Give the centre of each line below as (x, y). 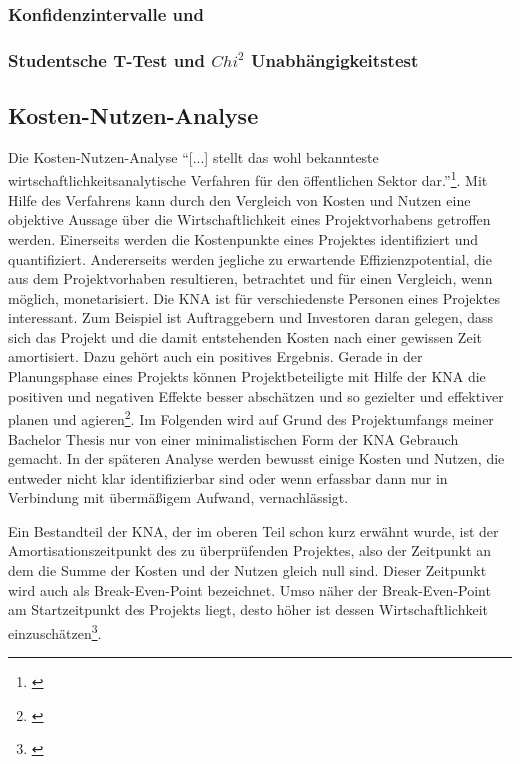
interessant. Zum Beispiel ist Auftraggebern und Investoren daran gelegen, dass (251, 317)
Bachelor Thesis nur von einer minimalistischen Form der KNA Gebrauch (233, 438)
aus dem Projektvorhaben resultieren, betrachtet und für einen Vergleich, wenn (250, 278)
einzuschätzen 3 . (55, 631)
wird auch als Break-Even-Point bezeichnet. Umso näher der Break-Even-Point (249, 589)
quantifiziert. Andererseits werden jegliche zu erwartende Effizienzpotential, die (250, 258)
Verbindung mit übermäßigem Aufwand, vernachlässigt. (178, 497)
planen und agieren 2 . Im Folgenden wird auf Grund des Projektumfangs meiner (251, 417)
